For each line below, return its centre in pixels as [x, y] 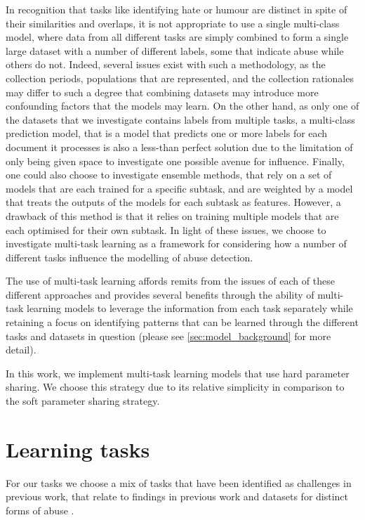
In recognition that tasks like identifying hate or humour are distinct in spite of [177, 9]
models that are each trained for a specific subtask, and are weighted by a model [179, 188]
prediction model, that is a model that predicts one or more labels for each [167, 133]
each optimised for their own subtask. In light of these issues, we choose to [166, 229]
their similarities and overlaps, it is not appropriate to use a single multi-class [173, 23]
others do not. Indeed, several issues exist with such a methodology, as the [166, 64]
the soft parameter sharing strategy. [83, 401]
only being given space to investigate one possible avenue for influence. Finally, [175, 161]
